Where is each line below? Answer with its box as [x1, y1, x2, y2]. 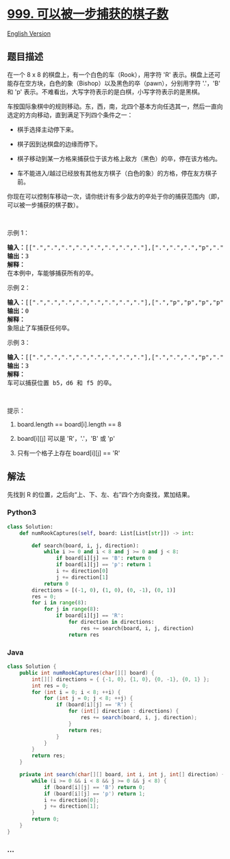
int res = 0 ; [31, 682, 69, 689]
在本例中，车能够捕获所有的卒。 [7, 269, 97, 277]
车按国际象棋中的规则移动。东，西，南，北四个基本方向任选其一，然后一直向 [7, 102, 223, 110]
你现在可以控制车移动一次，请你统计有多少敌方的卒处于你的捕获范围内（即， [7, 192, 223, 200]
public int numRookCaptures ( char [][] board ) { [19, 669, 155, 676]
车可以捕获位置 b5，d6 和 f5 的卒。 [7, 378, 116, 387]
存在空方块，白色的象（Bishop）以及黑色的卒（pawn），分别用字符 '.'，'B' [12, 79, 221, 87]
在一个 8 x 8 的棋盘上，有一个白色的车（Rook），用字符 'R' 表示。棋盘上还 [7, 70, 215, 79]
